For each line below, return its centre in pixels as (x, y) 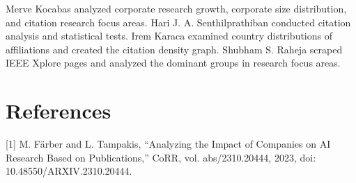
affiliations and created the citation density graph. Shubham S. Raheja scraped (174, 49)
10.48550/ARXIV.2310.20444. (69, 171)
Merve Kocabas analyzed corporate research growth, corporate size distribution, (176, 8)
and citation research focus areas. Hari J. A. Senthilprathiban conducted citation (178, 22)
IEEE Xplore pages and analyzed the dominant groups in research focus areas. (173, 63)
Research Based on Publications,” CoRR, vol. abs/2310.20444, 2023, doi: (161, 157)
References (59, 111)
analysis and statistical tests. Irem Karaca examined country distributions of (169, 36)
